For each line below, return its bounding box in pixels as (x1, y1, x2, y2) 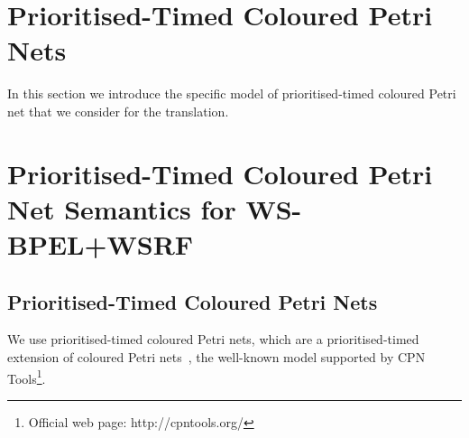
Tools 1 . (7, 366, 46, 387)
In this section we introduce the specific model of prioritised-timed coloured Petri (7, 84, 456, 103)
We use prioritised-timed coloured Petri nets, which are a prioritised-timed (7, 330, 419, 349)
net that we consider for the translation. (7, 101, 229, 120)
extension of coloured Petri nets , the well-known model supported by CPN (7, 348, 426, 367)
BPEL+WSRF (7, 226, 194, 263)
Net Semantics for (7, 190, 236, 227)
